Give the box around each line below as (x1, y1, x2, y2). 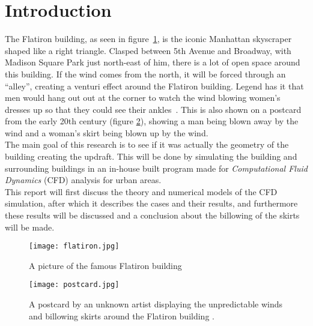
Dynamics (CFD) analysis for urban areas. (5, 174, 162, 186)
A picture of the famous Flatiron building (29, 259, 182, 271)
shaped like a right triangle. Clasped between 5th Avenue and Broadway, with (5, 44, 291, 56)
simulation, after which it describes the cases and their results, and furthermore (5, 197, 298, 210)
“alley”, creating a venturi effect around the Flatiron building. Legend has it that (5, 79, 304, 92)
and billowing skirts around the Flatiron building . (29, 309, 214, 322)
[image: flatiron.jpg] (29, 242, 120, 251)
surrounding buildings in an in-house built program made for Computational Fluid (5, 161, 308, 174)
